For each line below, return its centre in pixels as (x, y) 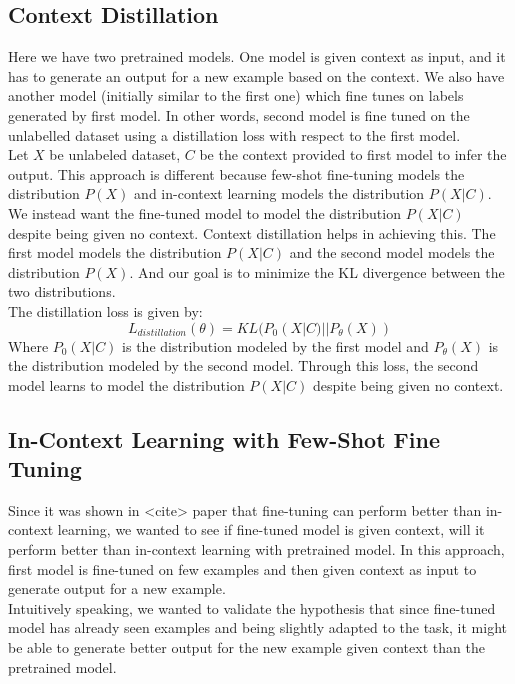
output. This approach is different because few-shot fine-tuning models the (236, 173)
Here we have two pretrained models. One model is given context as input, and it (257, 56)
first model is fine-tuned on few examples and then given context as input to (242, 568)
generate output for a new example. (117, 588)
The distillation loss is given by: (105, 310)
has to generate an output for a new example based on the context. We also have (256, 75)
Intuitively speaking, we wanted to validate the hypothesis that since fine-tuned (252, 607)
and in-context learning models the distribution (279, 193)
